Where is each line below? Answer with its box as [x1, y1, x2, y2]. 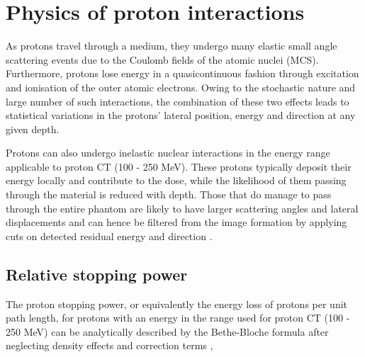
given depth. [6, 121, 60, 136]
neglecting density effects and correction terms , [6, 338, 213, 353]
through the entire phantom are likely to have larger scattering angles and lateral [6, 200, 359, 215]
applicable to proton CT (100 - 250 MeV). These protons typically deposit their [6, 159, 352, 174]
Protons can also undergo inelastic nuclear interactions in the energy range [6, 145, 330, 160]
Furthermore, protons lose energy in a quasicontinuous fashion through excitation [6, 66, 359, 81]
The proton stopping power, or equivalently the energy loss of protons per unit [6, 296, 348, 311]
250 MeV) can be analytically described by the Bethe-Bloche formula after [6, 324, 329, 339]
